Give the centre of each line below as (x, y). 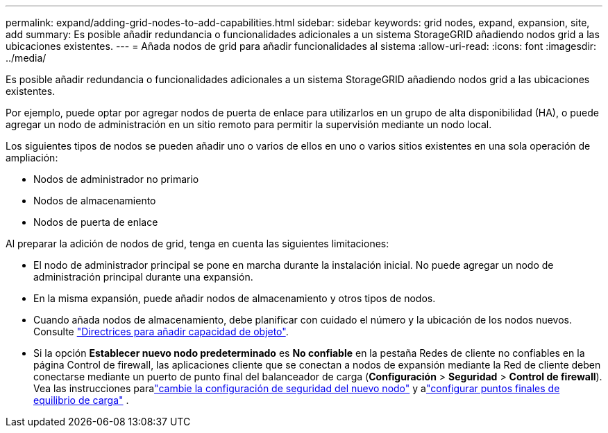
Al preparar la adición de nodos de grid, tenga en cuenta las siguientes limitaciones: (197, 244)
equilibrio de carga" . (81, 400)
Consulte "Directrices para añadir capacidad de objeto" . (161, 332)
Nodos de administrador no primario (116, 179)
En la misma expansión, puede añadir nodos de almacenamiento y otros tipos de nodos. (235, 298)
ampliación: (32, 158)
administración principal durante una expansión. (143, 277)
